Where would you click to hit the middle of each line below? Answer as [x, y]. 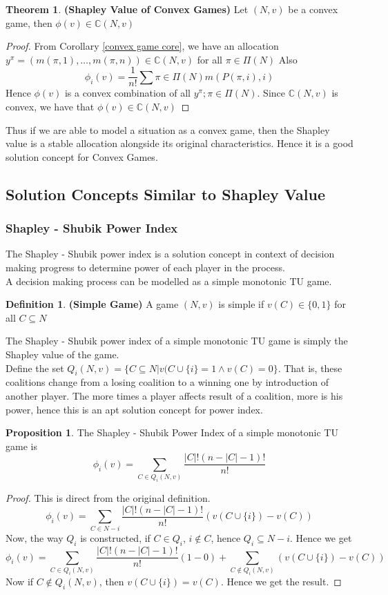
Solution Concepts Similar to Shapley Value [165, 194]
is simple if [241, 304]
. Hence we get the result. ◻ [281, 581]
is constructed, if [115, 538]
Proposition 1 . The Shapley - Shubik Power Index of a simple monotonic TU [172, 432]
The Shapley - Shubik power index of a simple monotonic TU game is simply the [177, 341]
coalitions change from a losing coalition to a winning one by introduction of [167, 382]
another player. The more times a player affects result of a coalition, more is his [174, 395]
